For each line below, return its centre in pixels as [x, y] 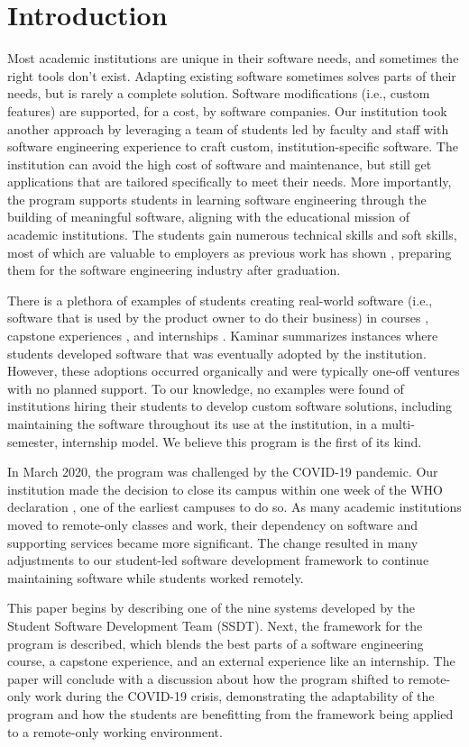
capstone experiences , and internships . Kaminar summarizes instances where [223, 336]
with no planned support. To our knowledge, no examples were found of [206, 388]
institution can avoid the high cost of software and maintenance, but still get [220, 164]
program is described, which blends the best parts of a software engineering [216, 643]
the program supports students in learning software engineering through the [217, 199]
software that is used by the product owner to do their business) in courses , [218, 318]
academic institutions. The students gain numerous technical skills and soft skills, [232, 235]
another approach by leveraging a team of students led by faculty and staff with [228, 128]
